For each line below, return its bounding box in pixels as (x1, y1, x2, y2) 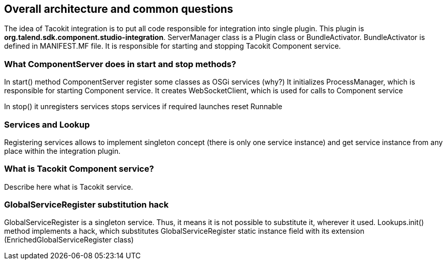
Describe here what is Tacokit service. (4, 182, 133, 191)
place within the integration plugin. (4, 146, 121, 155)
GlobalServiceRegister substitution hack (4, 199, 169, 210)
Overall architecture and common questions (4, 3, 233, 15)
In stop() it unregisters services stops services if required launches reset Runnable (4, 102, 283, 111)
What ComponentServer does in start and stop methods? (4, 58, 237, 69)
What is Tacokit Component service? (4, 164, 154, 174)
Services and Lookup (4, 119, 90, 130)
